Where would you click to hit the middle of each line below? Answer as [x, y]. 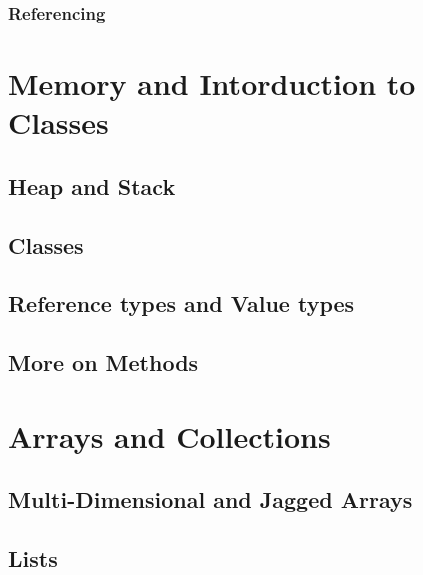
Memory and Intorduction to [212, 83]
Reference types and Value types [181, 303]
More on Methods [103, 362]
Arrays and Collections [169, 435]
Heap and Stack [92, 185]
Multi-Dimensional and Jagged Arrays [210, 499]
